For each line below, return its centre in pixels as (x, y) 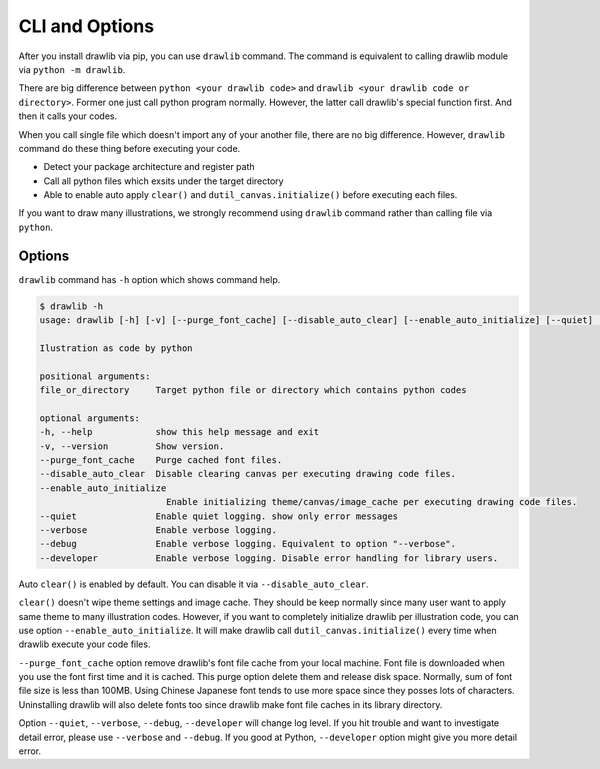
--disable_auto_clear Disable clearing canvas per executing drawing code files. (248, 474)
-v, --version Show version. (132, 446)
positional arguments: (95, 376)
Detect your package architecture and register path (149, 167)
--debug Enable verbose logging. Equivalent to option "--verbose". (248, 544)
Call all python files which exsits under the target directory (163, 181)
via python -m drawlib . (72, 69)
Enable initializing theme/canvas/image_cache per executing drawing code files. (371, 502)
